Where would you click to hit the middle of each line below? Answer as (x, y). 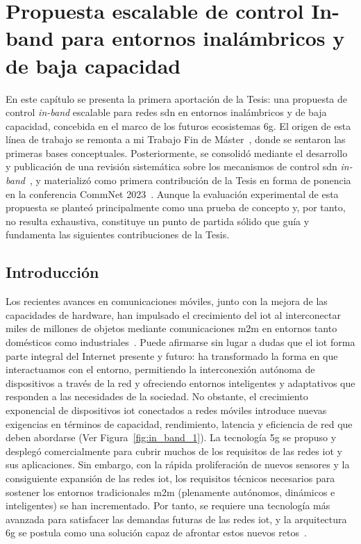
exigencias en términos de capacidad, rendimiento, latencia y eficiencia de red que (179, 423)
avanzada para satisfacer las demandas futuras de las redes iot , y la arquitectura (176, 519)
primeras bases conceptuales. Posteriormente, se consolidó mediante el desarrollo (177, 153)
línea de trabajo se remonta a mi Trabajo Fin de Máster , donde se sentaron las (176, 139)
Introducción (52, 272)
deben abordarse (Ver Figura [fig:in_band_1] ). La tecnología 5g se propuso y (171, 437)
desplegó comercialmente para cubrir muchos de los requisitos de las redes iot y (174, 451)
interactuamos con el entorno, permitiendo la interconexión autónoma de (160, 369)
